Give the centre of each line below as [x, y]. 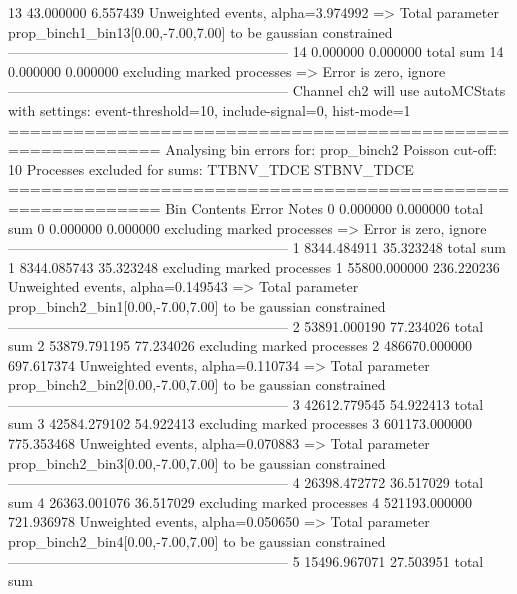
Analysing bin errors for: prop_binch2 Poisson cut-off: [331, 149]
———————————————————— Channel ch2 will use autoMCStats [257, 90]
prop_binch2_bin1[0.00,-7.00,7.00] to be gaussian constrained [197, 305]
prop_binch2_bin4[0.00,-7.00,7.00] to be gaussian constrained [197, 541]
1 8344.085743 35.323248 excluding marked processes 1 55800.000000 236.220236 [254, 266]
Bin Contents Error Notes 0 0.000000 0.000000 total [324, 207]
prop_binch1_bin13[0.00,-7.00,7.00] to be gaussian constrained [200, 31]
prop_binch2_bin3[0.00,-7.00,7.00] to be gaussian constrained [197, 462]
